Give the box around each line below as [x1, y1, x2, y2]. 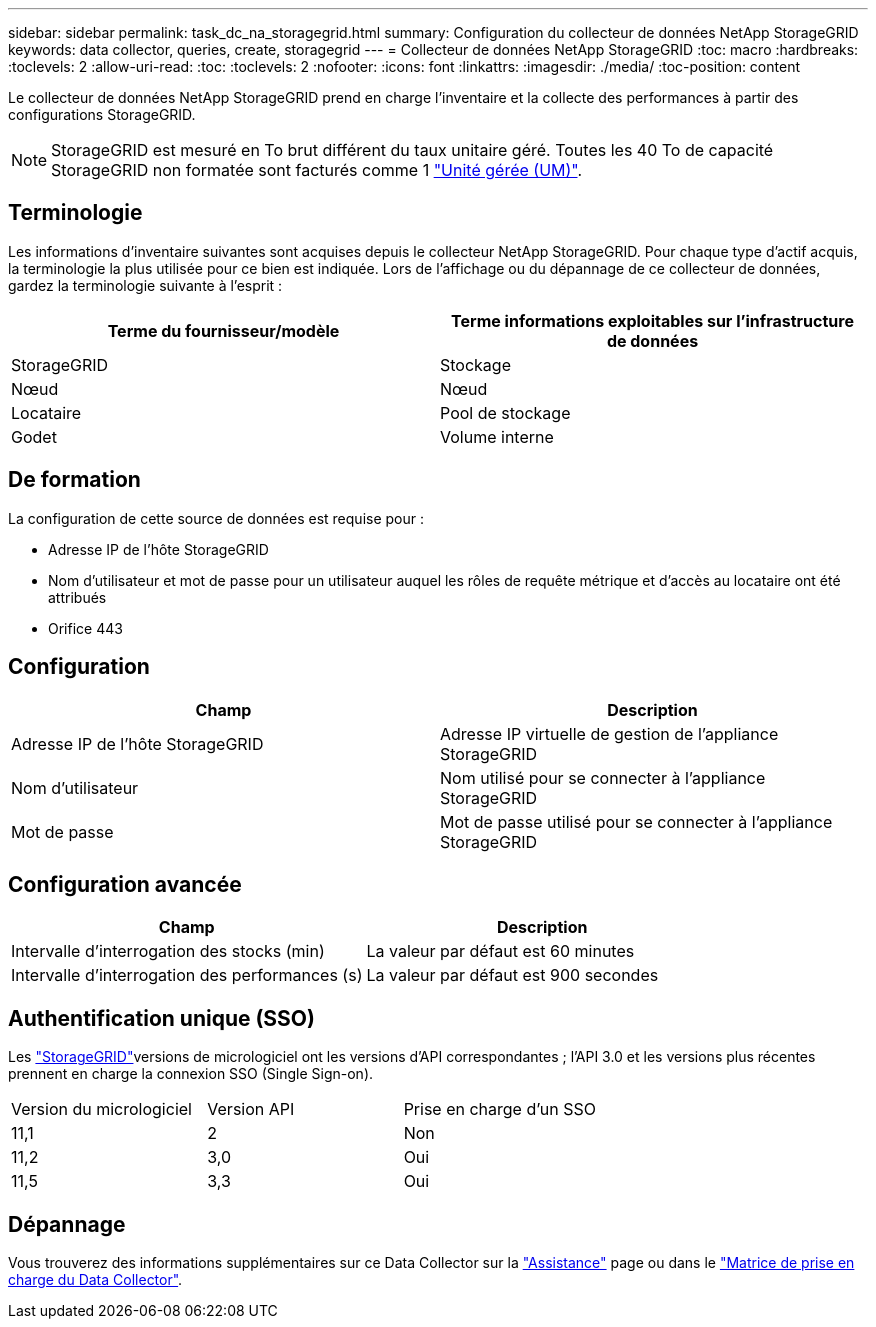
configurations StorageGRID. [8, 106, 196, 123]
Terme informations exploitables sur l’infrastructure [451, 310, 854, 331]
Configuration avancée [8, 871, 242, 897]
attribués [48, 588, 107, 606]
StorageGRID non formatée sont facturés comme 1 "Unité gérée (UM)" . [51, 160, 583, 180]
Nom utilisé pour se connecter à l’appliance [440, 767, 766, 788]
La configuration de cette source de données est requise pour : [8, 509, 424, 527]
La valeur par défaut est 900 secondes [366, 965, 659, 986]
